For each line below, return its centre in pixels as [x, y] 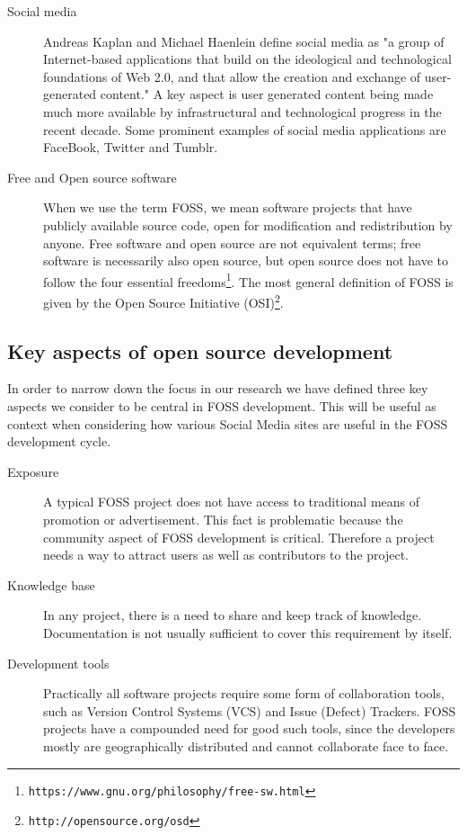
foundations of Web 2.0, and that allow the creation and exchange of [232, 76]
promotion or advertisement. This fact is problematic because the [223, 519]
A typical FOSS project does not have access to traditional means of [232, 502]
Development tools [58, 663]
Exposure [33, 471]
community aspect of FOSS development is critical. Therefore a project [239, 537]
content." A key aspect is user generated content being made [267, 94]
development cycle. [59, 441]
